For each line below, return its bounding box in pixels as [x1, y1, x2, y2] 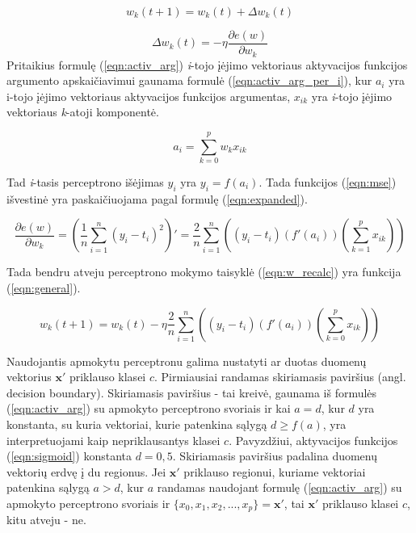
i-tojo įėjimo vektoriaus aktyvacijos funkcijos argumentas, [6, 87, 291, 104]
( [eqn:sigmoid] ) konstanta [6, 447, 132, 464]
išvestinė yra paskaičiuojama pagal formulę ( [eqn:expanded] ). [6, 190, 308, 207]
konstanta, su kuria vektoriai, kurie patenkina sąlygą [6, 415, 267, 432]
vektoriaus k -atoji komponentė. [6, 103, 159, 120]
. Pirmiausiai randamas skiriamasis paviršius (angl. [153, 368, 406, 385]
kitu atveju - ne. [6, 511, 86, 528]
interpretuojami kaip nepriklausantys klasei [6, 431, 221, 448]
